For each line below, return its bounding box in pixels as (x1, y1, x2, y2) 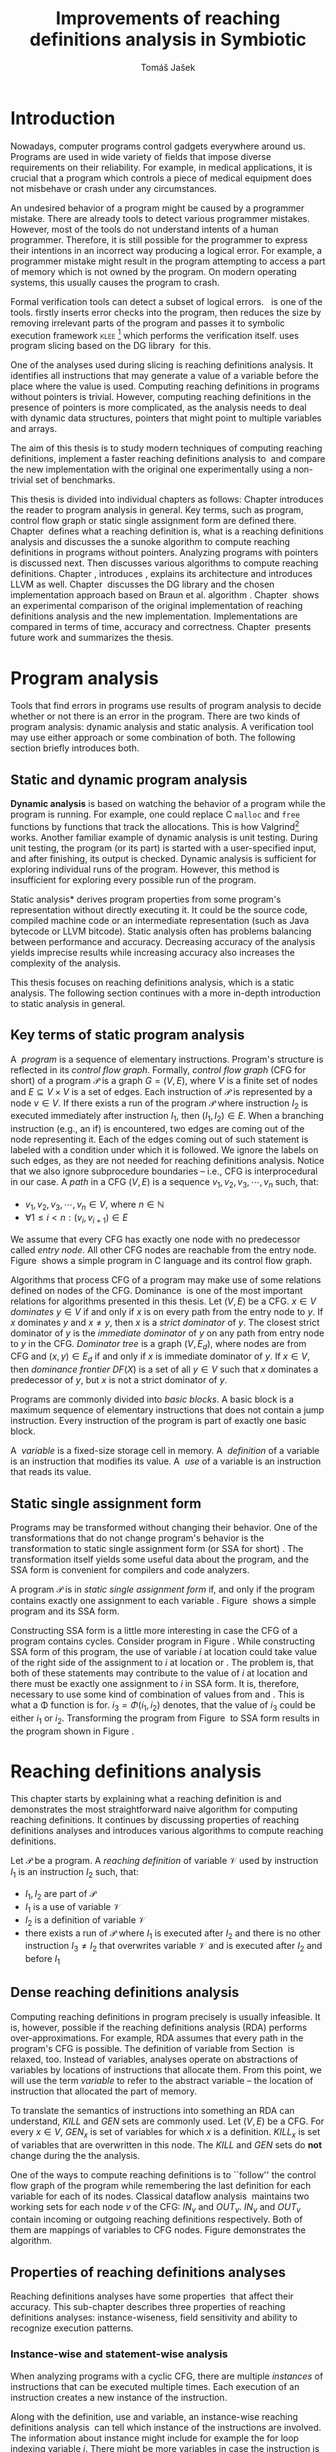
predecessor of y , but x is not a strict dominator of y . (10, 1374, 228, 1386)
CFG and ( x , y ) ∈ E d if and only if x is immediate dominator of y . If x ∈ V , (10, 1350, 311, 1365)
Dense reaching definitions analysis (10, 1984, 240, 2001)
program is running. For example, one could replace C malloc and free (10, 808, 300, 821)
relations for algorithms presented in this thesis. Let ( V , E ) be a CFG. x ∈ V (10, 1295, 317, 1307)
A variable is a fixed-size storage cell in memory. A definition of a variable (10, 1445, 320, 1457)
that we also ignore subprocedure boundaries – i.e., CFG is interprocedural (10, 1165, 318, 1177)
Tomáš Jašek (140, 61, 196, 73)
